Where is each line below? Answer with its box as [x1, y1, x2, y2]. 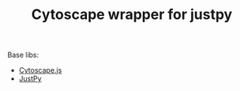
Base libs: [7, 50, 39, 60]
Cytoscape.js [18, 66, 62, 75]
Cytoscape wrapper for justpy [31, 6, 233, 24]
